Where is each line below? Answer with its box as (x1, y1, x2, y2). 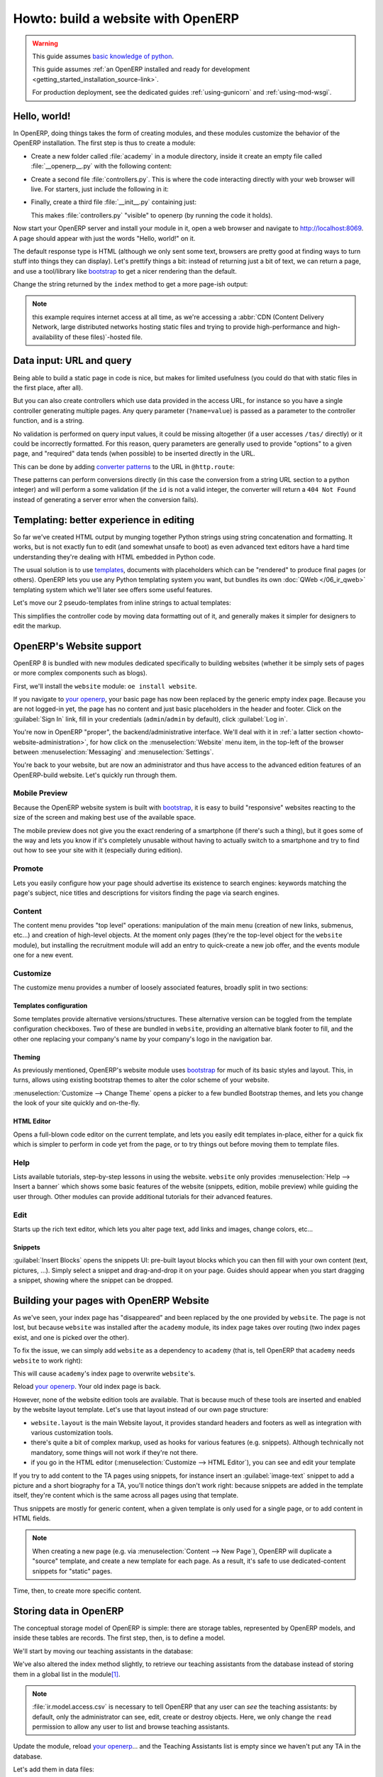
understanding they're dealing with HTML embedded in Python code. (13, 552, 216, 561)
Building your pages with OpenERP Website (13, 1294, 209, 1306)
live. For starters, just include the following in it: (30, 185, 170, 193)
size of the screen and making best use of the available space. (13, 813, 196, 822)
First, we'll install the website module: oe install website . (13, 682, 197, 690)
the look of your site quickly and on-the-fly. (13, 1099, 140, 1107)
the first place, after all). (13, 383, 83, 392)
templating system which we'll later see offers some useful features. (13, 585, 213, 594)
